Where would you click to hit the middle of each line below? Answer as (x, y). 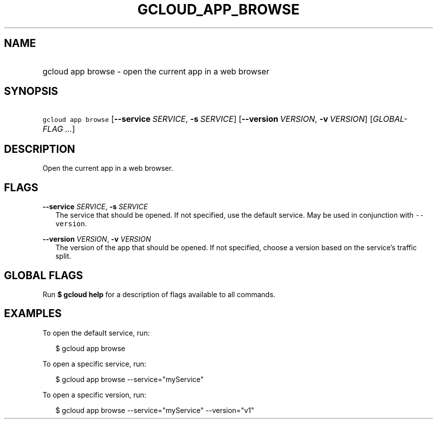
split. (63, 256)
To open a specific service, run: (95, 364)
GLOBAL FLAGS (44, 275)
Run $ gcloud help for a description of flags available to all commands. (159, 294)
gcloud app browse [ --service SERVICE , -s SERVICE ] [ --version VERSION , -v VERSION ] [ (208, 119)
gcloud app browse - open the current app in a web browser (156, 71)
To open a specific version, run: (95, 395)
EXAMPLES (33, 314)
